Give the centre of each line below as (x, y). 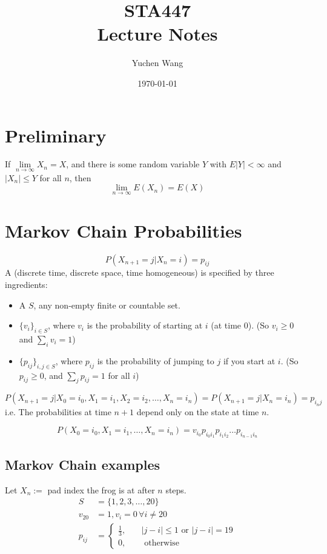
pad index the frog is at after (101, 489)
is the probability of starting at (145, 325)
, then (80, 177)
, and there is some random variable (133, 164)
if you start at (249, 360)
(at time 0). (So (240, 325)
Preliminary (56, 135)
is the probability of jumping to (156, 360)
